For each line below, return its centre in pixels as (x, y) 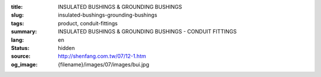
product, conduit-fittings (88, 23)
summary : (24, 32)
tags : (18, 23)
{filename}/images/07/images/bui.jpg (104, 64)
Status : (20, 48)
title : (17, 7)
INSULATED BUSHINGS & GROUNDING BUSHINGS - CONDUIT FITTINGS (147, 32)
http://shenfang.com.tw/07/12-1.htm (102, 56)
